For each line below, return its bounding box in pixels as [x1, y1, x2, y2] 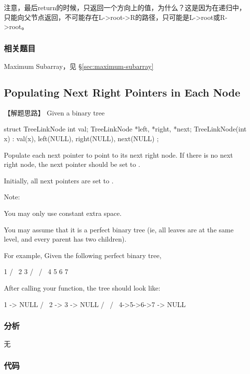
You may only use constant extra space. [4, 208, 122, 218]
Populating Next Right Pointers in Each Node [4, 84, 240, 99]
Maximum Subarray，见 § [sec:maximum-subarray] [4, 61, 154, 71]
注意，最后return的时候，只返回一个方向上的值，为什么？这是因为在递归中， [4, 2, 246, 12]
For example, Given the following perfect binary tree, [4, 250, 162, 260]
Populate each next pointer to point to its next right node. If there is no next [4, 149, 233, 160]
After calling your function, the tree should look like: [4, 282, 161, 293]
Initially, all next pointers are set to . [4, 175, 114, 185]
